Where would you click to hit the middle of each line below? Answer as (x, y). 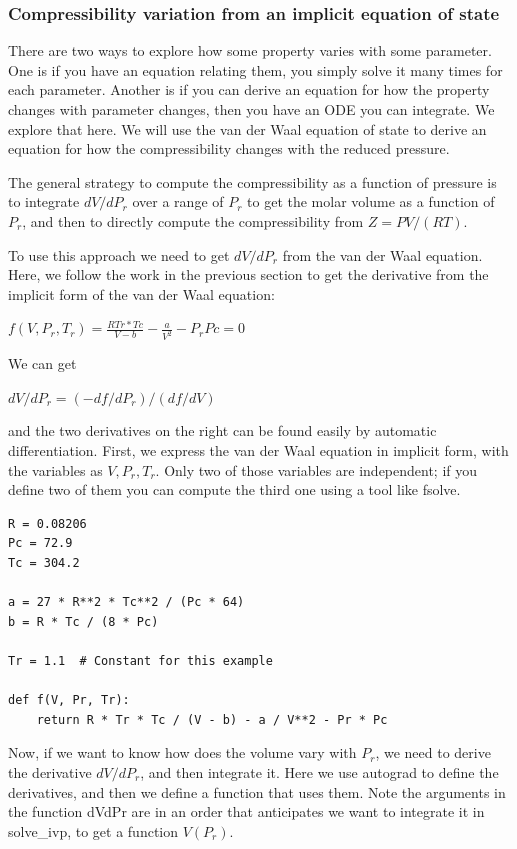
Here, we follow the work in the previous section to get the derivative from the (248, 274)
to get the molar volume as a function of (371, 201)
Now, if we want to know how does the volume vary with (182, 752)
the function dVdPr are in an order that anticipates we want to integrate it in (246, 811)
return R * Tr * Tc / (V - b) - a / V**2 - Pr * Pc (212, 719)
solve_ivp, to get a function (93, 830)
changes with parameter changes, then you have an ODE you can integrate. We (251, 109)
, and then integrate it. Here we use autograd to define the (319, 771)
